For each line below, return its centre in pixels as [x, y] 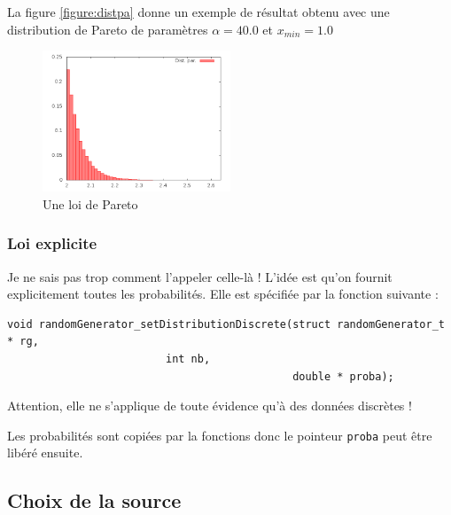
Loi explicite [52, 243]
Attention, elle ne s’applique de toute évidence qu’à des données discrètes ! [210, 406]
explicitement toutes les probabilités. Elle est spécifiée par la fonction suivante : [223, 294]
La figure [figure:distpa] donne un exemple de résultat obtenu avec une [198, 12]
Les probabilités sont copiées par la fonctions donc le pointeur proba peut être [220, 435]
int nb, [188, 359]
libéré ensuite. [45, 453]
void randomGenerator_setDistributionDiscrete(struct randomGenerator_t [226, 324]
